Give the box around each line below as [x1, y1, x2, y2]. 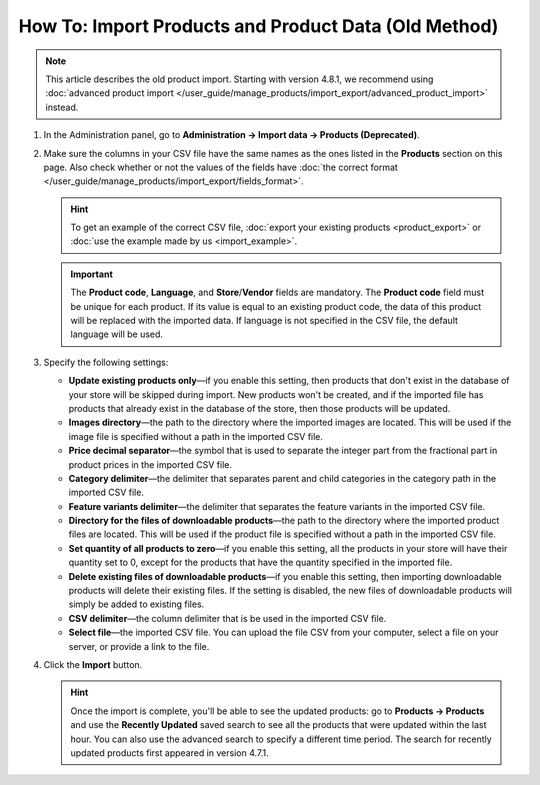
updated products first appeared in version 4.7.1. [70, 746, 269, 759]
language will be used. [70, 328, 164, 340]
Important [70, 268, 114, 280]
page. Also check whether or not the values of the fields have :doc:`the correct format [43, 161, 399, 173]
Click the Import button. [43, 659, 143, 670]
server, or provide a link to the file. [68, 640, 210, 652]
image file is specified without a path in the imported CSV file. [68, 430, 324, 442]
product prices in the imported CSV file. [68, 458, 232, 470]
